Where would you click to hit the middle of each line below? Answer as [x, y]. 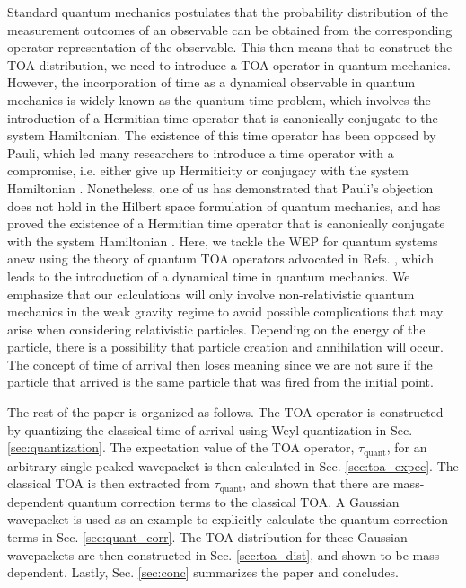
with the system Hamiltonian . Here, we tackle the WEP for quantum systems [223, 241]
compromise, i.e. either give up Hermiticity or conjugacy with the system [208, 170]
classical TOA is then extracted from [109, 483]
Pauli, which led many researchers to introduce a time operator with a [201, 152]
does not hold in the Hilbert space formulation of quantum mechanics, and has [224, 205]
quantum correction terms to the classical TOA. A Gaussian [233, 501]
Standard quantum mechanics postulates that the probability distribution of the [228, 12]
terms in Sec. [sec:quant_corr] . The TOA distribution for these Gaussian [207, 536]
